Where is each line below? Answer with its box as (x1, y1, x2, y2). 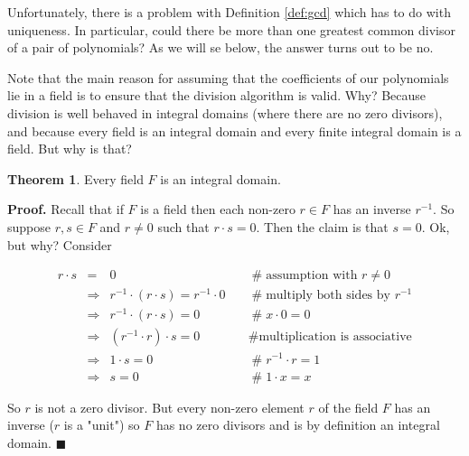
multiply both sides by (266, 289, 390, 302)
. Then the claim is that (256, 217, 389, 236)
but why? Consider (7, 235, 112, 254)
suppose (7, 217, 51, 236)
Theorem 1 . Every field (7, 169, 144, 188)
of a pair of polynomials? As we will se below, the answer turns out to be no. (7, 38, 434, 57)
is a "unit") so (63, 415, 140, 434)
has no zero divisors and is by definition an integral (155, 415, 440, 434)
